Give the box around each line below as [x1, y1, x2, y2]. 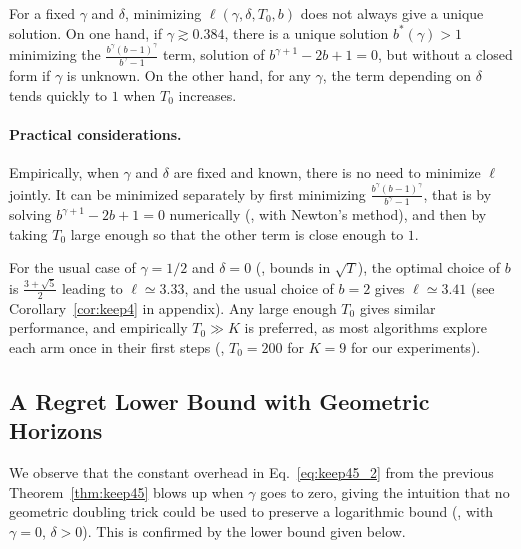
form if [9, 64, 51, 85]
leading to [61, 277, 123, 298]
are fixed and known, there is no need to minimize [173, 161, 481, 182]
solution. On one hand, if [9, 22, 162, 43]
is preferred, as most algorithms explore [244, 317, 487, 338]
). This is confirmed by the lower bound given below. [82, 520, 406, 541]
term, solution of [162, 44, 265, 65]
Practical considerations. [9, 123, 182, 144]
